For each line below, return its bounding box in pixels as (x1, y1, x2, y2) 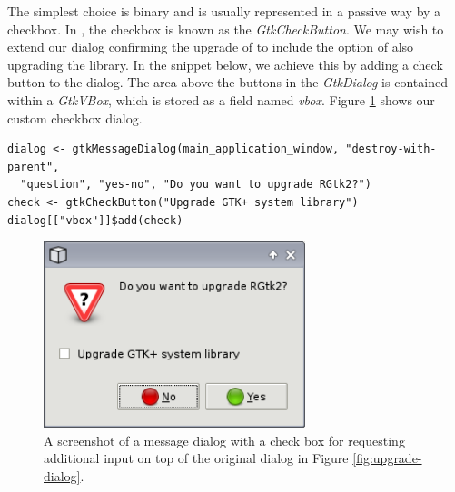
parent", (7, 160, 60, 173)
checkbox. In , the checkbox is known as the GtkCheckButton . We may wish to (7, 19, 444, 38)
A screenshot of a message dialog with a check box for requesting (44, 430, 405, 449)
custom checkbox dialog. (7, 108, 143, 127)
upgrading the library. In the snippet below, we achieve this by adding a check (7, 54, 443, 74)
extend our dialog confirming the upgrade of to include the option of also (7, 37, 414, 56)
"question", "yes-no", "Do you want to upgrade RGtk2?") (20, 178, 371, 192)
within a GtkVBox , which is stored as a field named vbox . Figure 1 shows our (7, 90, 435, 109)
